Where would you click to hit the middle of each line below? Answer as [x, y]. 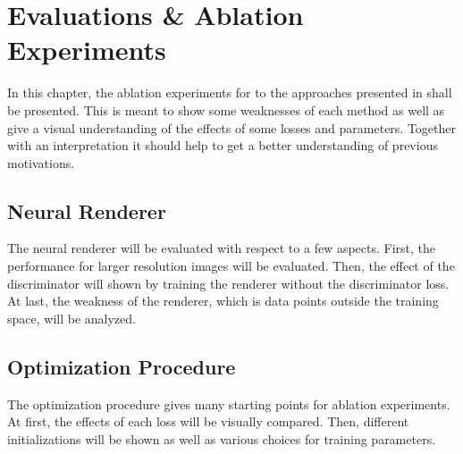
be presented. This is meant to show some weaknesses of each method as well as [226, 109]
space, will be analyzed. [72, 318]
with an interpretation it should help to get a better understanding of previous [223, 145]
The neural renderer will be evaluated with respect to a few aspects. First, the [222, 248]
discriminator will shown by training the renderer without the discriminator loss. [228, 283]
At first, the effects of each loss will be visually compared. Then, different [208, 421]
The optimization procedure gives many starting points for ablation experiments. [229, 404]
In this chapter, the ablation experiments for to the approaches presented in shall [230, 92]
